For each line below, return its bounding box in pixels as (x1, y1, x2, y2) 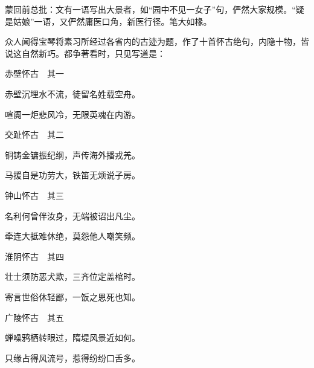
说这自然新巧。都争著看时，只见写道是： (5, 47, 165, 59)
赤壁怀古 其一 (5, 67, 64, 80)
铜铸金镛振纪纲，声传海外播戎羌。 (5, 148, 140, 161)
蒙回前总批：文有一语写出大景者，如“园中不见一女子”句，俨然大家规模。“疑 (5, 3, 304, 15)
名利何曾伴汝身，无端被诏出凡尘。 (5, 209, 140, 222)
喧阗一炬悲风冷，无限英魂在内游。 (5, 108, 140, 120)
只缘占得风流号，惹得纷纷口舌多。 (5, 351, 140, 364)
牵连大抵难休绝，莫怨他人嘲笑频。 (5, 230, 140, 242)
